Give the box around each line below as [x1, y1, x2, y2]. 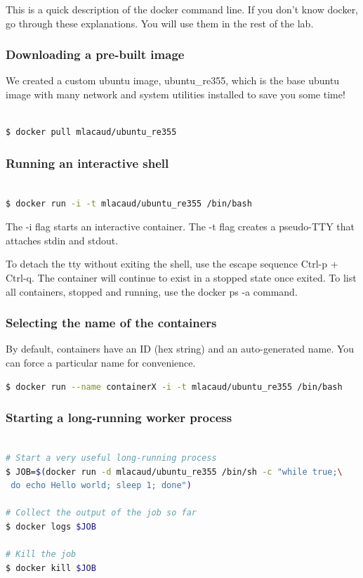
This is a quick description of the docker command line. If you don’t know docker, [6, 2, 359, 16]
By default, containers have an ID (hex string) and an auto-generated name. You [6, 341, 355, 356]
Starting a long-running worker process [6, 409, 232, 426]
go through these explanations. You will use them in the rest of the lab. [6, 15, 314, 30]
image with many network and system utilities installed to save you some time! [6, 87, 345, 101]
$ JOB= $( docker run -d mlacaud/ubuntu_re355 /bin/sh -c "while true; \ [6, 466, 343, 477]
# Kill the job [6, 549, 77, 560]
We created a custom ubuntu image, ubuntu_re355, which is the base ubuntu [6, 73, 340, 88]
